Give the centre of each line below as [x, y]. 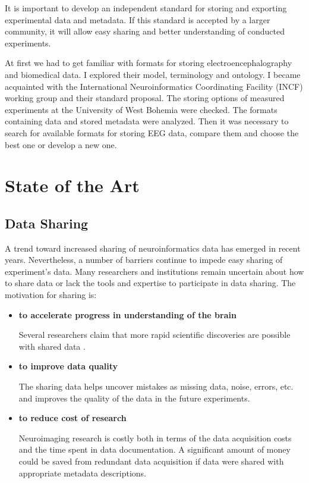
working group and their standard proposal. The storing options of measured [145, 98]
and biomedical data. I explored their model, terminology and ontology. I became [153, 74]
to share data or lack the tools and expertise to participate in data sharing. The [150, 283]
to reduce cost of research [72, 418]
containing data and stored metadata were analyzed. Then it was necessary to [147, 121]
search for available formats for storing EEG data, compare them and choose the [152, 132]
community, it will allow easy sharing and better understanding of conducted [145, 31]
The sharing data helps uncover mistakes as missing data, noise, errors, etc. [156, 386]
